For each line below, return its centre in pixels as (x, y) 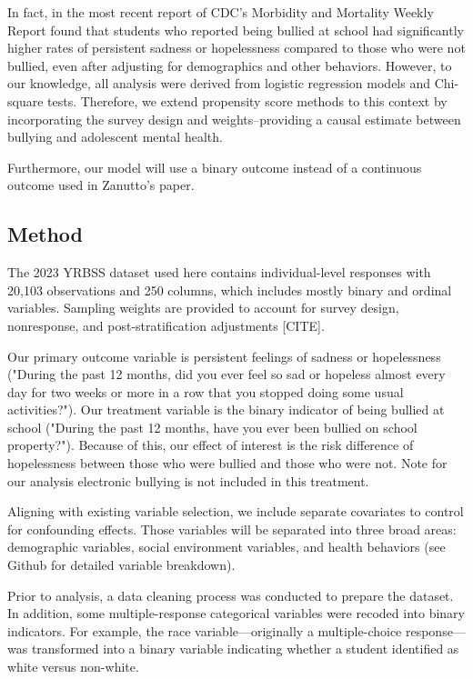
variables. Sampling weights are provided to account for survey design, (203, 308)
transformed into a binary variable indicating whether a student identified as (245, 649)
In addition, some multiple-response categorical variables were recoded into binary (236, 613)
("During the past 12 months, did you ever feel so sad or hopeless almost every (226, 374)
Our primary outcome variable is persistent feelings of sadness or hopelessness (224, 356)
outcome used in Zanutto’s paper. (101, 185)
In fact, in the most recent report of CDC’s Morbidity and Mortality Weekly (221, 12)
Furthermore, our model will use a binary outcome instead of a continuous (215, 167)
